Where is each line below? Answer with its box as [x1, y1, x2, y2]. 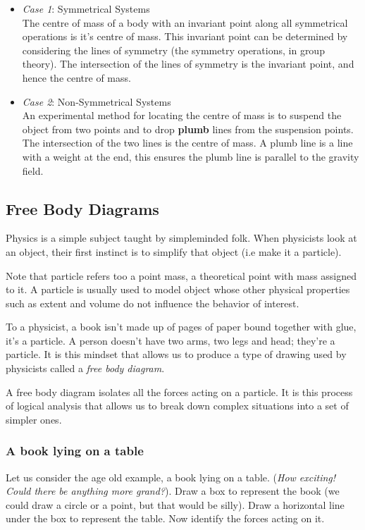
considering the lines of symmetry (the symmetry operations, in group [22, 42, 325, 57]
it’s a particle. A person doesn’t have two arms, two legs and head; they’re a [6, 333, 335, 347]
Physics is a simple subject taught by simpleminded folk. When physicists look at [6, 230, 357, 245]
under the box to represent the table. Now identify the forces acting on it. [6, 511, 325, 526]
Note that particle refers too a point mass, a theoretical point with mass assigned [6, 268, 357, 283]
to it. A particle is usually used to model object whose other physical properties [6, 282, 350, 297]
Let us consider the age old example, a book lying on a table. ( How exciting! [6, 469, 336, 484]
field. [22, 163, 44, 178]
